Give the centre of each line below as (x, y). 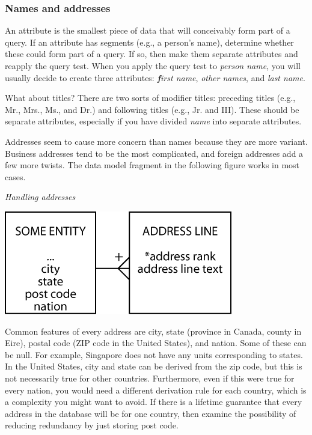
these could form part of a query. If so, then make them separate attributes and (151, 54)
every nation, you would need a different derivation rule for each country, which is (156, 390)
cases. (15, 176)
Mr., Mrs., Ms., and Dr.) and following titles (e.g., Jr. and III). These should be (152, 109)
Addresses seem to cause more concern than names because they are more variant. (156, 141)
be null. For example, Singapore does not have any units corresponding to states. (154, 354)
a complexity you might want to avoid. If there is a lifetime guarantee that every (154, 402)
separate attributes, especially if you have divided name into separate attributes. (153, 121)
